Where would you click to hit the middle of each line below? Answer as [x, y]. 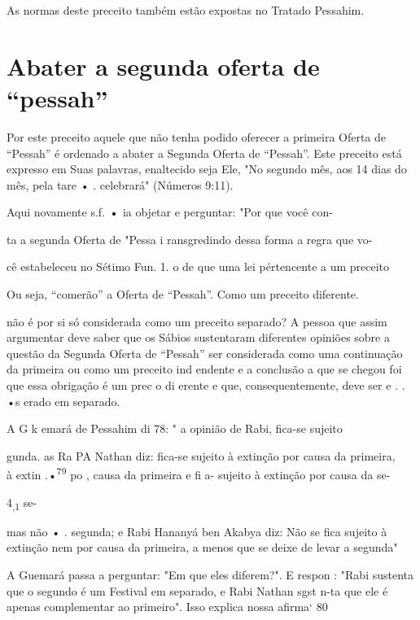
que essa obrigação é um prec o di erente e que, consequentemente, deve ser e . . [206, 385]
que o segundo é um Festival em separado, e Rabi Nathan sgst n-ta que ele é [197, 590]
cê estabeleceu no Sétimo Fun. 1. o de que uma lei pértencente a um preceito [198, 266]
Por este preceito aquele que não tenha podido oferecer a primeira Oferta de [197, 136]
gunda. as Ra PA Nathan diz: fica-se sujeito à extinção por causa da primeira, [201, 455]
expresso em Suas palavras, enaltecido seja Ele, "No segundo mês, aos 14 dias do [207, 169]
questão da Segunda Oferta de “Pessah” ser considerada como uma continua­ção [205, 353]
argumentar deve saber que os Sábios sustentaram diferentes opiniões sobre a [198, 337]
